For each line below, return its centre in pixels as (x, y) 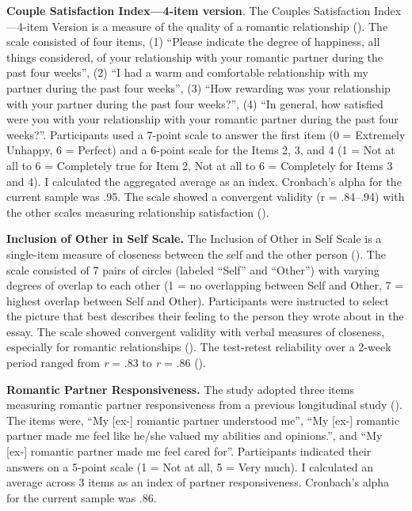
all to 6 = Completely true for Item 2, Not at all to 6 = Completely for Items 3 (200, 165)
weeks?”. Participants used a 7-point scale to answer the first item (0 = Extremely (206, 134)
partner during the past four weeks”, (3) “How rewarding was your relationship (198, 87)
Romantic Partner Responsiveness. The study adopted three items (180, 389)
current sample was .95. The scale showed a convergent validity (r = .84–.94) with (206, 197)
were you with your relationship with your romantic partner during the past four (202, 119)
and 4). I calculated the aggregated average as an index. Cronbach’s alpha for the (204, 181)
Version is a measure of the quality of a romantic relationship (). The (220, 26)
